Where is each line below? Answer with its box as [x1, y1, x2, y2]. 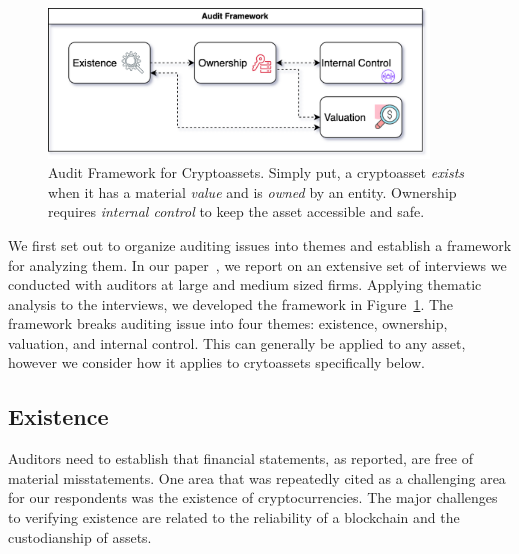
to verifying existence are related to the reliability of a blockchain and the [8, 507, 460, 528]
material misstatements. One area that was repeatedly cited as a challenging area [8, 467, 506, 488]
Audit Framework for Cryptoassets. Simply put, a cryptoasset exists [48, 162, 465, 183]
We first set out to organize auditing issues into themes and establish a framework [8, 234, 512, 255]
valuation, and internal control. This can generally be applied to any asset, [8, 332, 466, 353]
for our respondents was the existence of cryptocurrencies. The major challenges [8, 487, 498, 508]
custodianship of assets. [8, 526, 152, 547]
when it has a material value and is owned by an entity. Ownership [48, 181, 457, 202]
